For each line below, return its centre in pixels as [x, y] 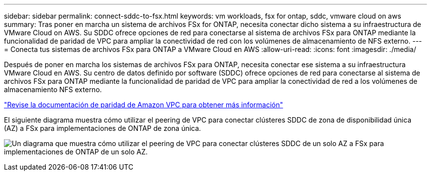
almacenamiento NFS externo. [53, 89]
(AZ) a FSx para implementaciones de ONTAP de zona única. [103, 128]
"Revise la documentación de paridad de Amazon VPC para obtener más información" [144, 105]
